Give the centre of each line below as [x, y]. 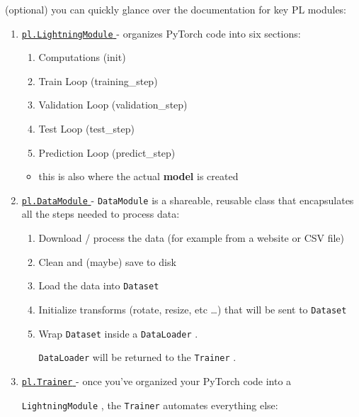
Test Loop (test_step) [86, 129]
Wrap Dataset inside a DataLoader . [118, 333]
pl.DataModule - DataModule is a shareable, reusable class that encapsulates [188, 200]
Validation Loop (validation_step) [113, 105]
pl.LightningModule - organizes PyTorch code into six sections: [161, 33]
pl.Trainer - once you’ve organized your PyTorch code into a [156, 380]
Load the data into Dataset [99, 285]
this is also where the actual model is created [138, 176]
